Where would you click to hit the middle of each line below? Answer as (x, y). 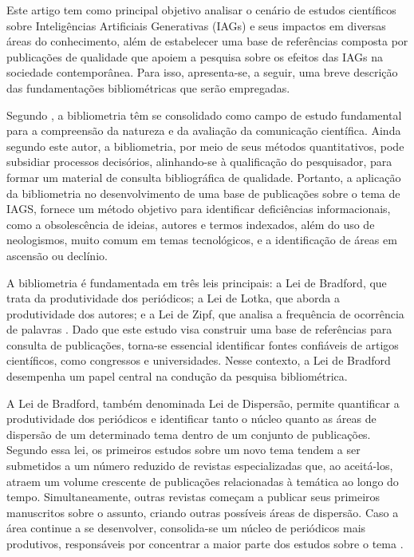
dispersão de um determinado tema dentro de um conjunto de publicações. (189, 434)
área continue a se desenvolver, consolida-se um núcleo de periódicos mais (186, 528)
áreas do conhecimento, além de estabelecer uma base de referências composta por (207, 41)
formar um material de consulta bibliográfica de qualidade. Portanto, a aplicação (204, 177)
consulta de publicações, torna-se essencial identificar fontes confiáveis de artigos (203, 344)
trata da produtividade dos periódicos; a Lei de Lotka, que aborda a (173, 298)
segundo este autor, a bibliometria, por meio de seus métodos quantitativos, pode (205, 146)
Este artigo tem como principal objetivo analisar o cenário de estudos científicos (201, 10)
